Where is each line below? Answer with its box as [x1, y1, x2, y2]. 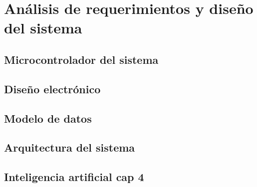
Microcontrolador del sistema [4, 51, 159, 67]
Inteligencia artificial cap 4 [4, 169, 144, 185]
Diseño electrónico [4, 81, 101, 96]
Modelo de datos [4, 110, 92, 126]
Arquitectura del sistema [4, 140, 135, 155]
